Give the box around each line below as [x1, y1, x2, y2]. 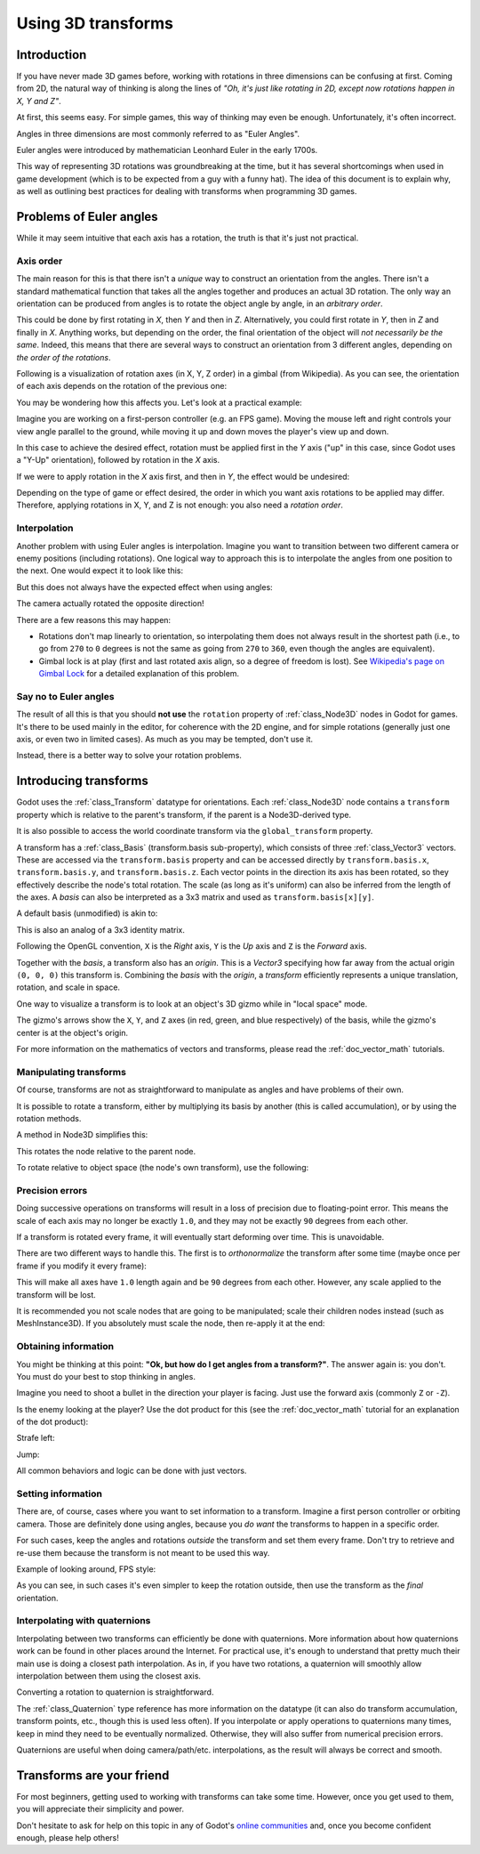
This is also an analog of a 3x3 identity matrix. [16, 924, 186, 935]
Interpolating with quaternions [16, 1615, 151, 1627]
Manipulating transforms [16, 1065, 126, 1078]
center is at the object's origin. [16, 1027, 129, 1038]
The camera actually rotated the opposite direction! [16, 598, 204, 609]
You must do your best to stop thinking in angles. [16, 1371, 196, 1381]
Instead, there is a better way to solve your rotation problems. [16, 750, 242, 761]
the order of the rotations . [16, 352, 111, 362]
